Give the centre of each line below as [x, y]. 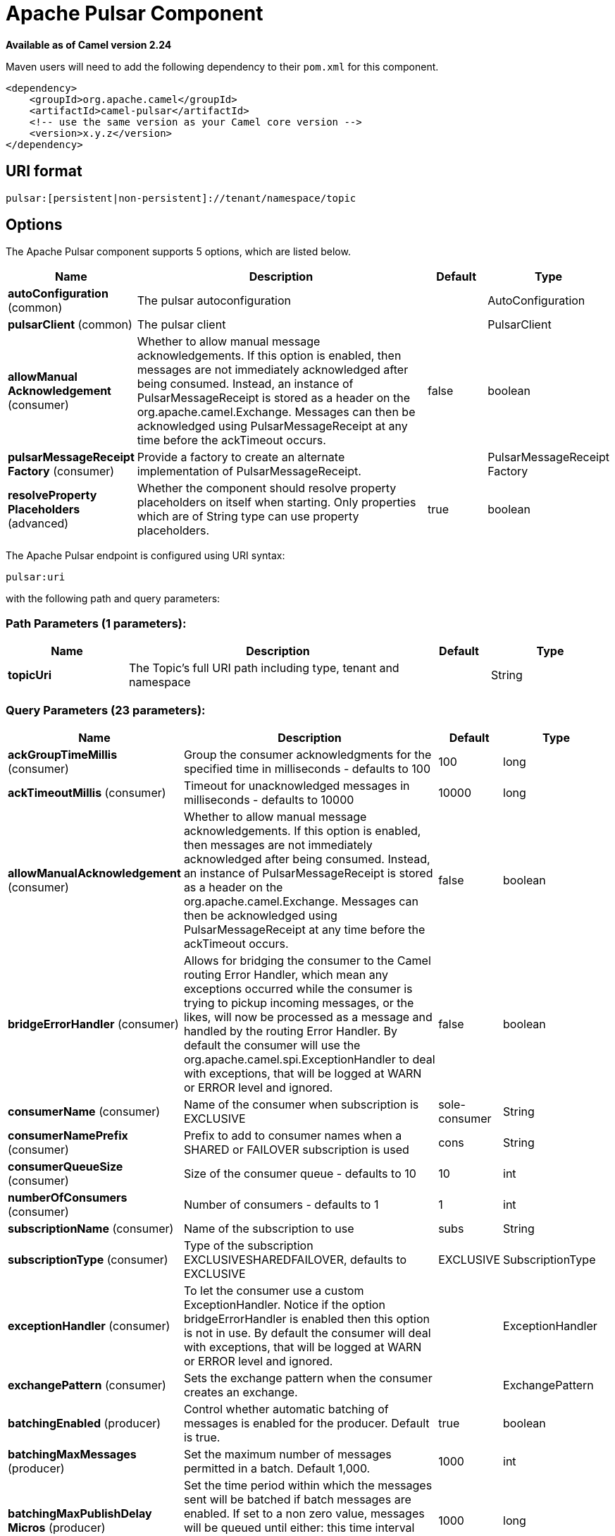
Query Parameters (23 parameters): [106, 710]
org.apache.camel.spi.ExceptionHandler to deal [309, 1059]
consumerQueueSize [66, 1166]
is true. [202, 1437]
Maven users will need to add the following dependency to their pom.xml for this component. [222, 66]
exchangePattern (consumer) [87, 1385]
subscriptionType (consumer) [88, 1259]
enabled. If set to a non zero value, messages [304, 1513]
